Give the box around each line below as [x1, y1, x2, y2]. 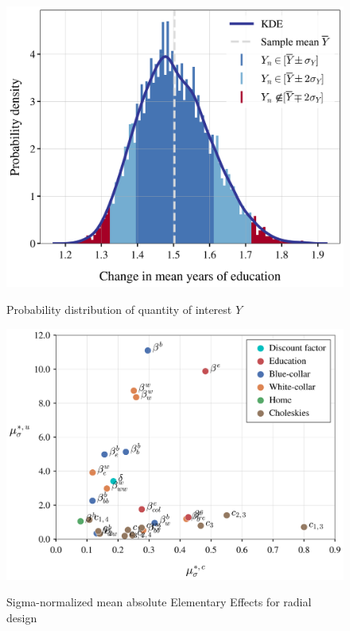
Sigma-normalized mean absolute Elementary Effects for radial [6, 594, 312, 610]
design [6, 609, 37, 625]
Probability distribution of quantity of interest [6, 300, 232, 317]
